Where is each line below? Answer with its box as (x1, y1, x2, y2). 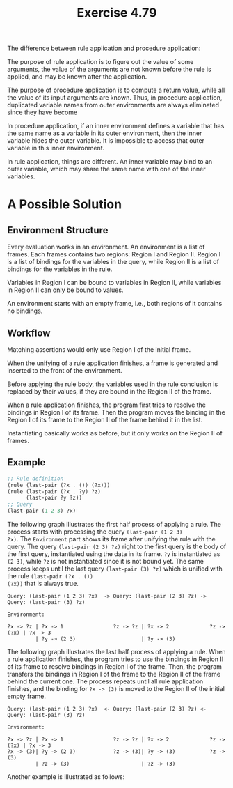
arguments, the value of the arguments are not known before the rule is (7, 65, 212, 74)
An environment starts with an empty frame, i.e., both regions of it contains (7, 300, 223, 308)
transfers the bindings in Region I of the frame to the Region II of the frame (7, 670, 221, 679)
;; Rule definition (7, 475, 64, 482)
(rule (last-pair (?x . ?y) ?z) (7, 488, 101, 495)
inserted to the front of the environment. (7, 366, 122, 374)
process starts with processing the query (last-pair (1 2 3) (7, 527, 183, 536)
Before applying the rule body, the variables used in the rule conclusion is (7, 380, 218, 388)
